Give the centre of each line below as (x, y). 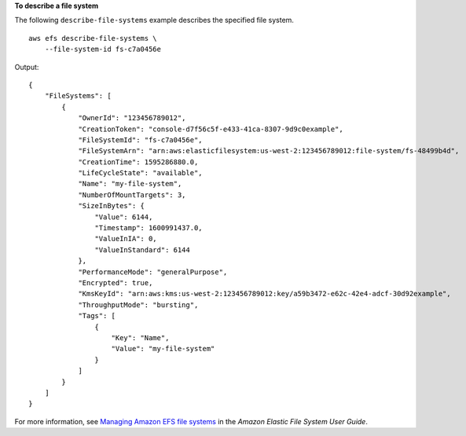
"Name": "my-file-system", (130, 184)
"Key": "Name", (140, 337)
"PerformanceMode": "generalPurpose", (153, 272)
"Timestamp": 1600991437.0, (149, 228)
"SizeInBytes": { (112, 206)
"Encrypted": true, (116, 282)
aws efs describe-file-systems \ (93, 38)
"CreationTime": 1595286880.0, (138, 162)
